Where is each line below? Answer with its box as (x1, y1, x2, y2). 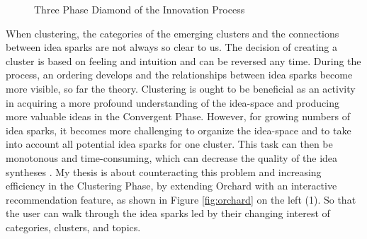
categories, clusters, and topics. (6, 219, 141, 234)
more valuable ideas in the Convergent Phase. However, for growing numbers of (6, 109, 350, 124)
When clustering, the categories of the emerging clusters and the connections (6, 25, 339, 40)
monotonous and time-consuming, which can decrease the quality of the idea (6, 150, 338, 165)
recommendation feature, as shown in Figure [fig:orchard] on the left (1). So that (6, 192, 356, 206)
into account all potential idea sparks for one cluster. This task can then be (6, 136, 333, 151)
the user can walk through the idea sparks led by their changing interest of (6, 206, 330, 221)
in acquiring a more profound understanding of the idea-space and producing (6, 95, 339, 110)
